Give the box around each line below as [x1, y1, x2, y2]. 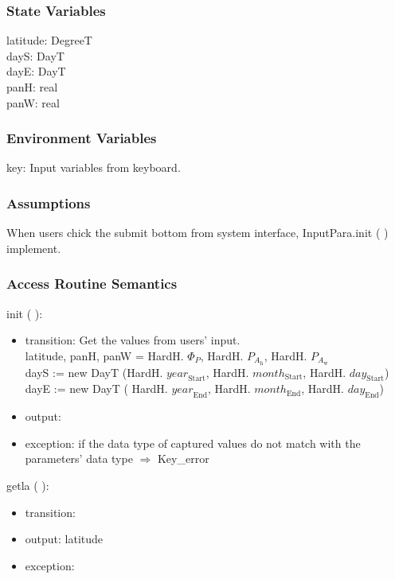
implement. [6, 239, 61, 256]
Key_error [157, 450, 209, 467]
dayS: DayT [6, 47, 65, 64]
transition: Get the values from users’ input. [25, 332, 241, 348]
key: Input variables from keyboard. [6, 159, 181, 176]
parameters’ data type [25, 450, 133, 467]
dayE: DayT [6, 63, 66, 80]
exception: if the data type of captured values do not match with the [25, 434, 361, 451]
